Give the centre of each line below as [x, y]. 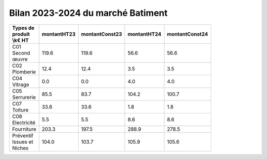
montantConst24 [187, 34]
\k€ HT [21, 40]
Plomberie [24, 72]
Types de [23, 28]
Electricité [24, 122]
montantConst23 [101, 34]
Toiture [21, 110]
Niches [21, 148]
